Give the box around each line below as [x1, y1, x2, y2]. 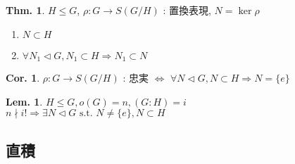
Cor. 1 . [6, 70, 40, 85]
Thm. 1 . [6, 3, 45, 17]
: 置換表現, [163, 3, 211, 17]
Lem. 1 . [6, 94, 43, 108]
